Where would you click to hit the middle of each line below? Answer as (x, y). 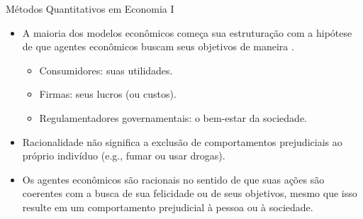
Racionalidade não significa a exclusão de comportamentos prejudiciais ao (182, 141)
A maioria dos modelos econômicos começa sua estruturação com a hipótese (187, 32)
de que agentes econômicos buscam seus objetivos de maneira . (158, 46)
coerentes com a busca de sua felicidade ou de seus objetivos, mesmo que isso (190, 193)
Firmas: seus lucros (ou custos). (108, 94)
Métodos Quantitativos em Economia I (90, 9)
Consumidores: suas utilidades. (106, 70)
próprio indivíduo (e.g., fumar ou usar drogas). (124, 156)
